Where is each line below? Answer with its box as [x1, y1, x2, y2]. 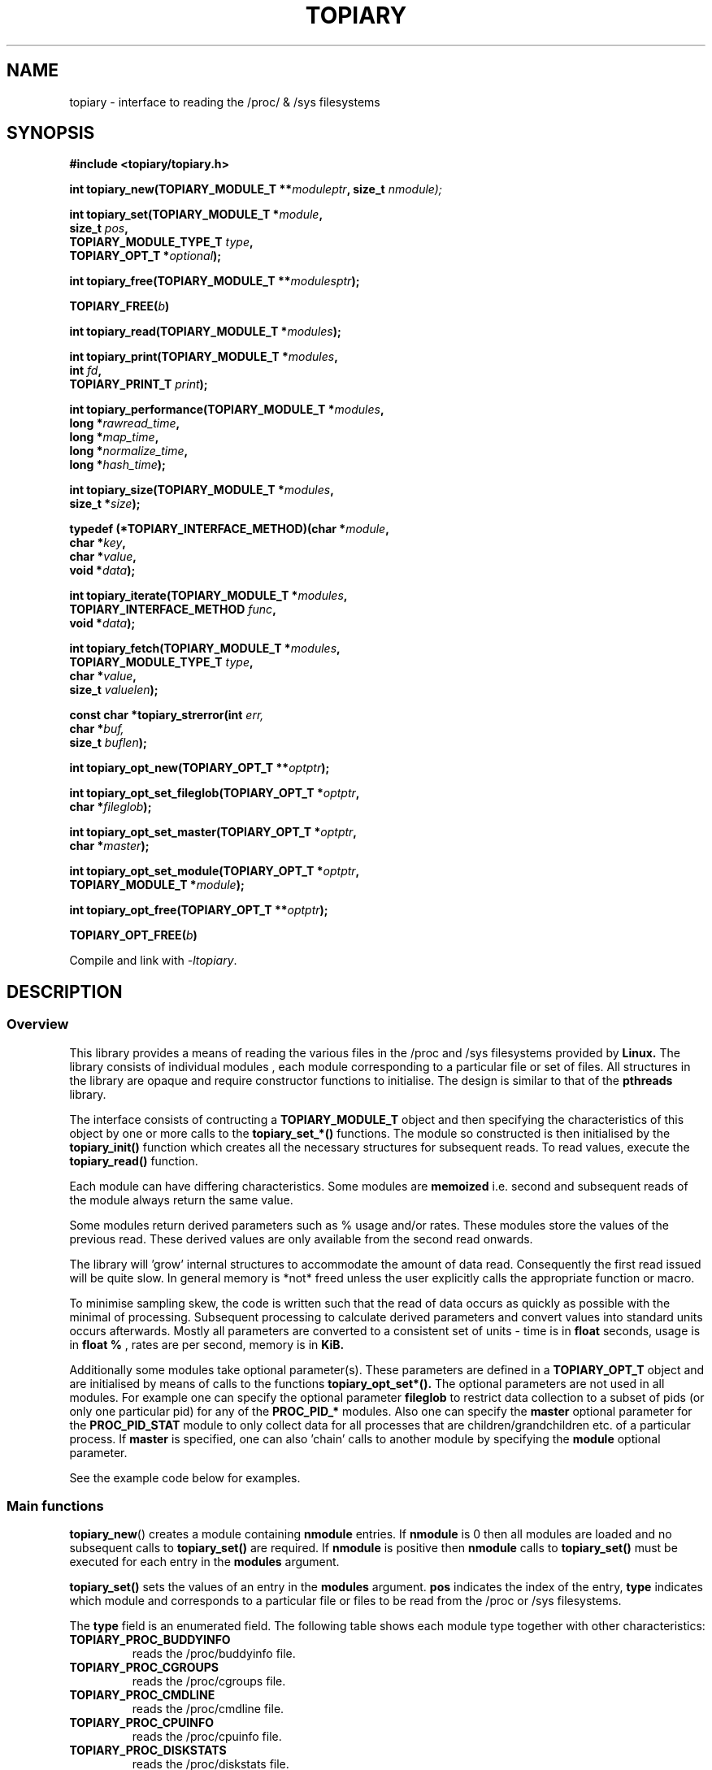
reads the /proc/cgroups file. [132, 1674, 286, 1689]
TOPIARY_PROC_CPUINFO [69, 1716, 214, 1730]
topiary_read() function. [69, 1153, 198, 1168]
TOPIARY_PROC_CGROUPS [69, 1660, 219, 1675]
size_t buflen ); [69, 735, 147, 750]
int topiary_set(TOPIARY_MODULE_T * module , [69, 207, 323, 222]
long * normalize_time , [69, 444, 189, 458]
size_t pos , [69, 221, 128, 236]
